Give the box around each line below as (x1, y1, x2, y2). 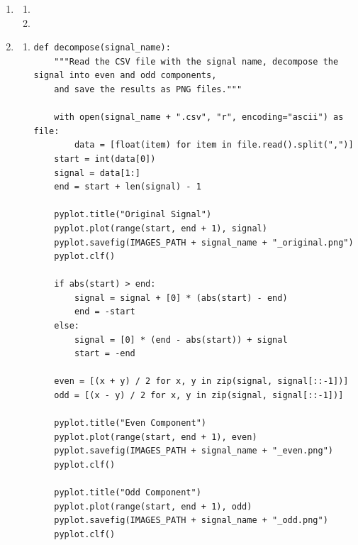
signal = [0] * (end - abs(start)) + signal (74, 334, 288, 345)
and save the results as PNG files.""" (54, 84, 242, 94)
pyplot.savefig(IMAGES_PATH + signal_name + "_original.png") (54, 237, 354, 248)
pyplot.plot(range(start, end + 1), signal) (54, 223, 267, 233)
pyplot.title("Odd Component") (54, 488, 201, 498)
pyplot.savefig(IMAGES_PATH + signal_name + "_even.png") (54, 446, 333, 456)
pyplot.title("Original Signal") (54, 209, 212, 220)
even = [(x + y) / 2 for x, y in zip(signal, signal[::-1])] (54, 376, 349, 387)
